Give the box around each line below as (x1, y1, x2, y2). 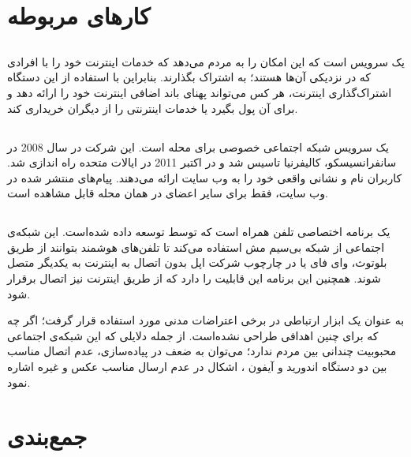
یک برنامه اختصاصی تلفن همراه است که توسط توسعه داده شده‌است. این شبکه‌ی (7, 223, 390, 240)
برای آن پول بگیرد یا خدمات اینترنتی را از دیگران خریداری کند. (7, 99, 298, 116)
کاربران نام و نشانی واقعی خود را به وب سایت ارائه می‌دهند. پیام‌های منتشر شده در (7, 169, 402, 185)
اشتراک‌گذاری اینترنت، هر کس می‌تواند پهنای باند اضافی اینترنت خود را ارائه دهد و (7, 84, 392, 100)
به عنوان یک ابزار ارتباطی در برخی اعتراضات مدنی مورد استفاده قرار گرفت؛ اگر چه (7, 312, 405, 328)
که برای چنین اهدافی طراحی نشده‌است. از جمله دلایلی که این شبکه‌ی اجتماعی (7, 327, 379, 343)
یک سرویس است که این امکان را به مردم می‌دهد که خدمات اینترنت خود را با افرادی (7, 53, 405, 69)
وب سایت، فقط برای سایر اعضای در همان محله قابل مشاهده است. (7, 185, 328, 201)
